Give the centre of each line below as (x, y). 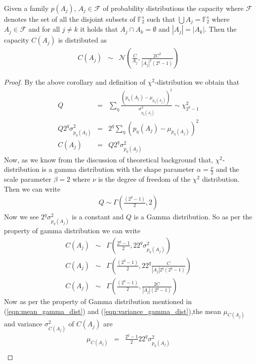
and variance (23, 324)
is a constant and (98, 217)
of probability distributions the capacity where (173, 8)
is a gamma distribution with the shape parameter (118, 169)
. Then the (221, 29)
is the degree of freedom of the (144, 179)
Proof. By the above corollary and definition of (75, 82)
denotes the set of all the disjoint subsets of (70, 19)
